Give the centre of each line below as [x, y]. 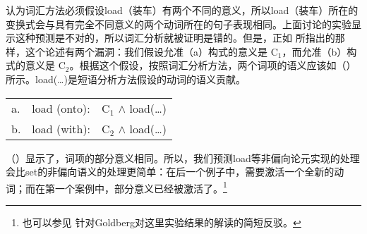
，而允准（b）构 [319, 51]
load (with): [61, 128]
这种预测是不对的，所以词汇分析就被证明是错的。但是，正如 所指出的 [175, 38]
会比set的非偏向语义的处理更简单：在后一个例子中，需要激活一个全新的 [170, 172]
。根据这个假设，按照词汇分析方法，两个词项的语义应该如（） [213, 65]
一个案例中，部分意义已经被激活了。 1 [141, 187]
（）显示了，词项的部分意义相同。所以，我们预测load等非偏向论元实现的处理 [183, 158]
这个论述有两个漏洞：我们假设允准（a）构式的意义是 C [151, 51]
